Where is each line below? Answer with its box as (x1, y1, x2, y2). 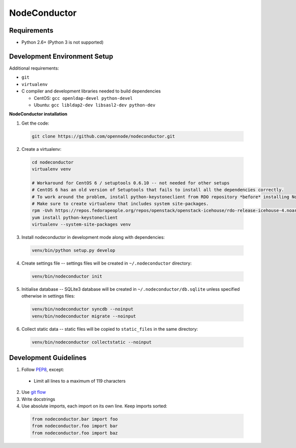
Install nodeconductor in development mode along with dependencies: (21, 234, 165, 240)
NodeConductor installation (9, 111, 68, 117)
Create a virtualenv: (21, 146, 62, 152)
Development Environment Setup (9, 52, 113, 60)
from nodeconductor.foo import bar (32, 423, 118, 429)
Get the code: (21, 120, 49, 126)
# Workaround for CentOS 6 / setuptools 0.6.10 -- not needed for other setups (32, 180, 230, 185)
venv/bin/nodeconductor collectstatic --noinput (32, 339, 152, 345)
